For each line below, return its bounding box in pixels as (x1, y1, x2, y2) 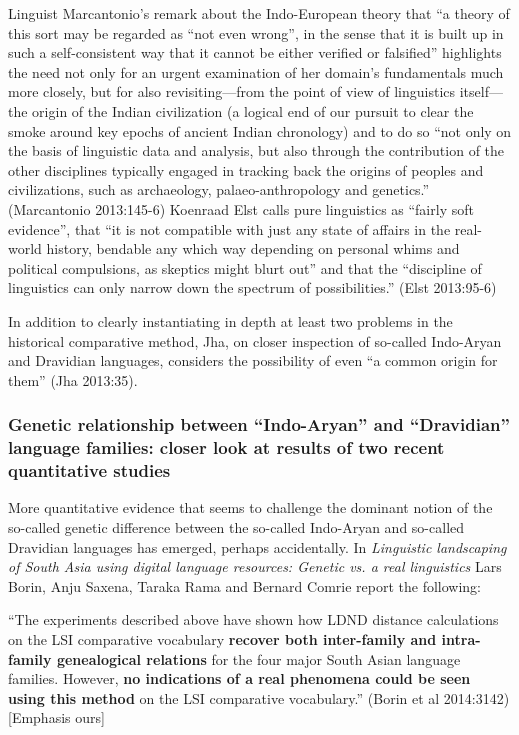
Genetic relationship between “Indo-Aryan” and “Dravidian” (8, 412, 510, 437)
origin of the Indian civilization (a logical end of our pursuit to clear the (32, 100, 474, 121)
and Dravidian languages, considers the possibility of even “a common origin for (8, 350, 498, 371)
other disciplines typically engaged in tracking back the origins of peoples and (8, 159, 484, 180)
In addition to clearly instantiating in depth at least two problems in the (8, 310, 453, 331)
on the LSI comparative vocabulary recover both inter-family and (8, 628, 437, 649)
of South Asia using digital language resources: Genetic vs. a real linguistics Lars (8, 556, 502, 577)
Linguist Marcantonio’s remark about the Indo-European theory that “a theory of (8, 3, 510, 23)
